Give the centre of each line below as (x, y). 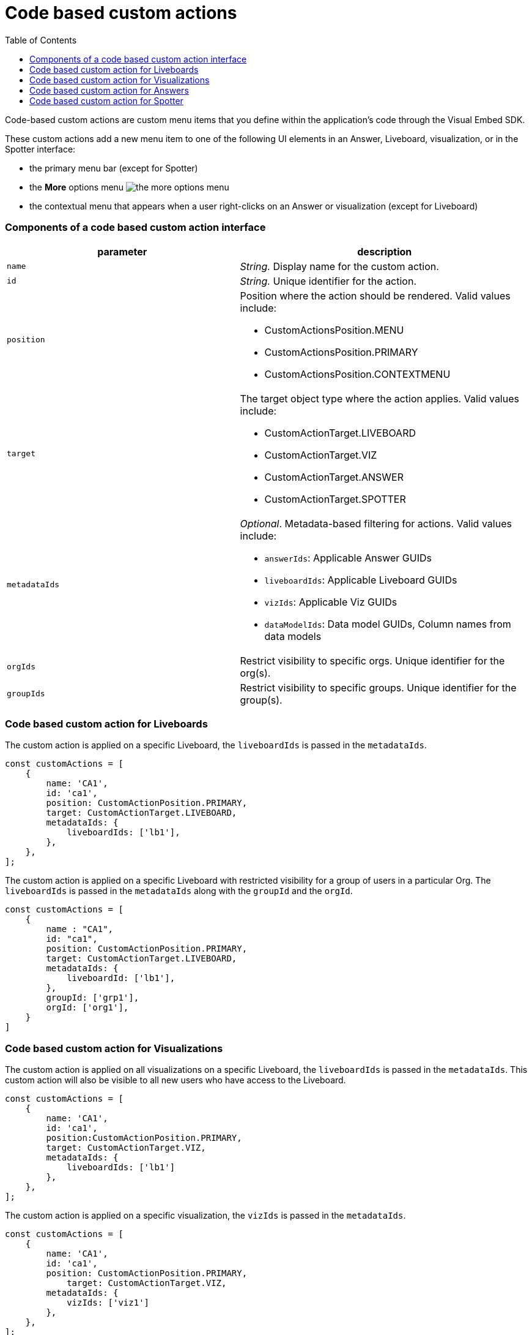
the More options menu (77, 187)
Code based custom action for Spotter (106, 100)
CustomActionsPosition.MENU (334, 330)
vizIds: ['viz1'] (108, 1303)
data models (293, 636)
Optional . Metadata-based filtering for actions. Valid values (376, 523)
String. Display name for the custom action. (339, 266)
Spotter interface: (40, 149)
